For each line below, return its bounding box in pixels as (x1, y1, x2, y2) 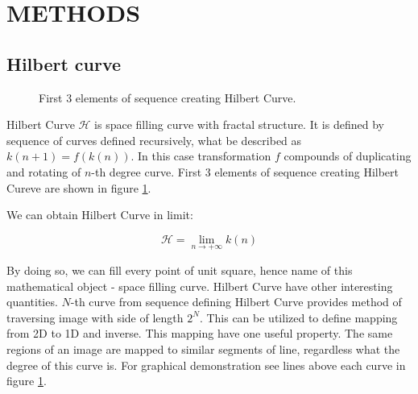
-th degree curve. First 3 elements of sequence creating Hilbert (91, 163, 399, 180)
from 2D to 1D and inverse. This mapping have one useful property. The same (6, 325, 393, 342)
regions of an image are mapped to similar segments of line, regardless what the (6, 340, 400, 357)
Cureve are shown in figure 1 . (6, 179, 151, 196)
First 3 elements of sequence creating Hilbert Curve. (39, 89, 296, 106)
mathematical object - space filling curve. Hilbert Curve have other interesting (6, 277, 393, 294)
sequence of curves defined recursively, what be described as (6, 131, 302, 148)
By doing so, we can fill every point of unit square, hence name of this (6, 261, 353, 278)
